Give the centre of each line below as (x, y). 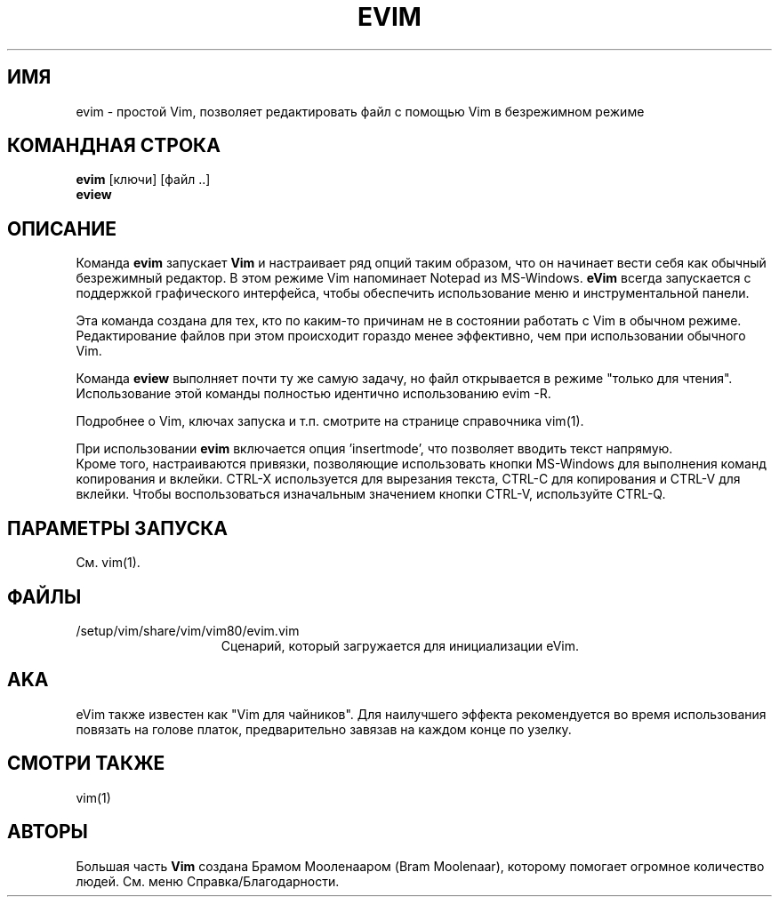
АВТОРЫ (48, 832)
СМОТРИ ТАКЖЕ (86, 764)
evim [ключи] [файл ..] (143, 180)
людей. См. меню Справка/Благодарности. (208, 881)
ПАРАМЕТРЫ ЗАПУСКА (118, 528)
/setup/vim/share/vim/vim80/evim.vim (188, 630)
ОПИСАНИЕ (62, 228)
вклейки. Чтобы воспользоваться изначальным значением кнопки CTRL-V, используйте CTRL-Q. (371, 494)
